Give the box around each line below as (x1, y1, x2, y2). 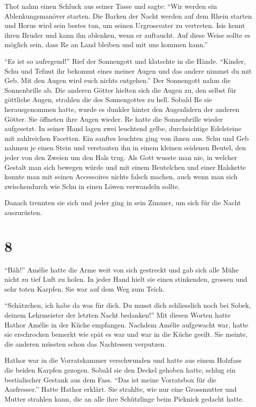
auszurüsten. (4, 207, 42, 217)
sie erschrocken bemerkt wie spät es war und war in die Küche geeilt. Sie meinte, (4, 329, 248, 339)
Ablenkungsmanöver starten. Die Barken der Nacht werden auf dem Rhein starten (4, 10, 252, 21)
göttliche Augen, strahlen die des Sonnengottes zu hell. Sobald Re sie (4, 94, 212, 105)
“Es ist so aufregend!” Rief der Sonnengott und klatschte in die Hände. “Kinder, (4, 55, 246, 66)
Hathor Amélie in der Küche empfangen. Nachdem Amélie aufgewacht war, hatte (4, 319, 249, 329)
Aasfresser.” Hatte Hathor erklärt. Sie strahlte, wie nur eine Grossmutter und (4, 384, 237, 394)
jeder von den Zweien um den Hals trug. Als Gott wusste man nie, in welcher (4, 152, 237, 162)
